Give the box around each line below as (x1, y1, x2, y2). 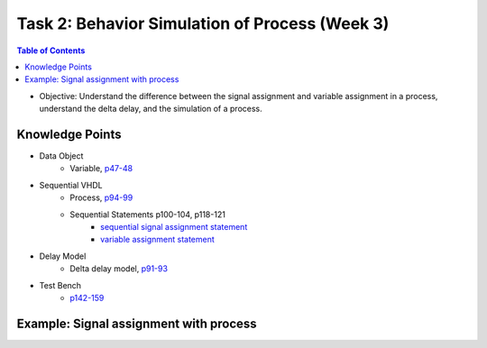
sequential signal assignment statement (100, 221, 248, 232)
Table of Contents (16, 45, 86, 56)
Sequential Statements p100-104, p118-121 (69, 208, 225, 220)
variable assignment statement (100, 234, 216, 245)
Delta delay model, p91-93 (69, 263, 169, 274)
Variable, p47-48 (69, 163, 133, 174)
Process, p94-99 (69, 192, 133, 203)
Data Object (39, 151, 84, 161)
